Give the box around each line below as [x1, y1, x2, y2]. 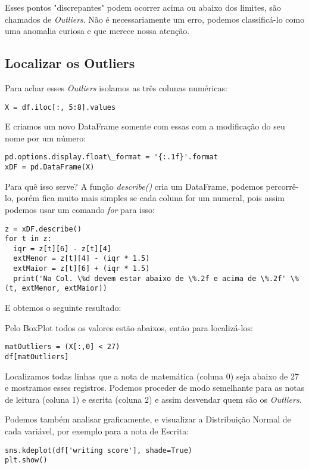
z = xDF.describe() [5, 224, 82, 233]
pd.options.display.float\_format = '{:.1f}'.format [5, 153, 218, 162]
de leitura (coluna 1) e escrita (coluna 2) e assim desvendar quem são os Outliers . [5, 393, 302, 405]
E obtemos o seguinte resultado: [5, 301, 121, 314]
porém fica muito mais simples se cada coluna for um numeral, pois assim [16, 192, 285, 204]
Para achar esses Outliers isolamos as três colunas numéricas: [5, 81, 227, 94]
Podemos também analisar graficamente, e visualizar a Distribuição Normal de [5, 413, 291, 425]
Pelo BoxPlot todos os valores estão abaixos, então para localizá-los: [5, 321, 253, 334]
